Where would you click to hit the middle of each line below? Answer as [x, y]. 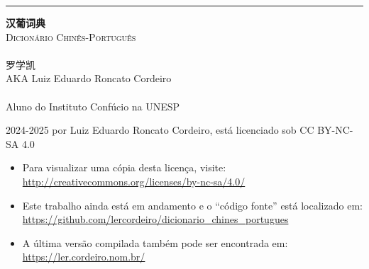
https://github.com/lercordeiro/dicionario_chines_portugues [155, 219]
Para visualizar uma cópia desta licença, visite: [124, 167]
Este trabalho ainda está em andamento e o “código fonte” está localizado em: [192, 205]
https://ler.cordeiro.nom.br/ [84, 257]
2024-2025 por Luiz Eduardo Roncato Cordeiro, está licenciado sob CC [160, 130]
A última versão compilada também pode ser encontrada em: [155, 242]
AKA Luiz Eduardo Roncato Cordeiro [89, 78]
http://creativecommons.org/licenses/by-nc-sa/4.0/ [134, 181]
